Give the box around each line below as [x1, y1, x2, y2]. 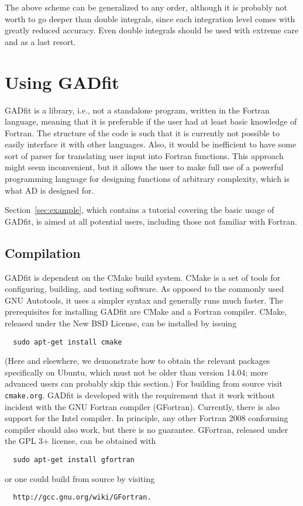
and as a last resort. [5, 35, 76, 47]
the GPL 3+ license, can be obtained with [5, 435, 156, 447]
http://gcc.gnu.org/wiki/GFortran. [13, 493, 151, 502]
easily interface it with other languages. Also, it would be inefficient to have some [5, 138, 297, 150]
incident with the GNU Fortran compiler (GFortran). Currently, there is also [5, 400, 280, 412]
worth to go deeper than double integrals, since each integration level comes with [5, 12, 295, 25]
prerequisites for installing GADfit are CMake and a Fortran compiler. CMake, [5, 305, 287, 318]
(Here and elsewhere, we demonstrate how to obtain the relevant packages [5, 354, 270, 367]
